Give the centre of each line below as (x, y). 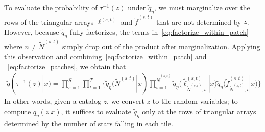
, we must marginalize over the (202, 7)
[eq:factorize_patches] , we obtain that (67, 66)
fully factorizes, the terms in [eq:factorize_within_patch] (159, 32)
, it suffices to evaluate (96, 111)
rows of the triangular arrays (49, 22)
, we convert (126, 101)
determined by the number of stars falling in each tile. (89, 123)
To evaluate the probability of (51, 7)
